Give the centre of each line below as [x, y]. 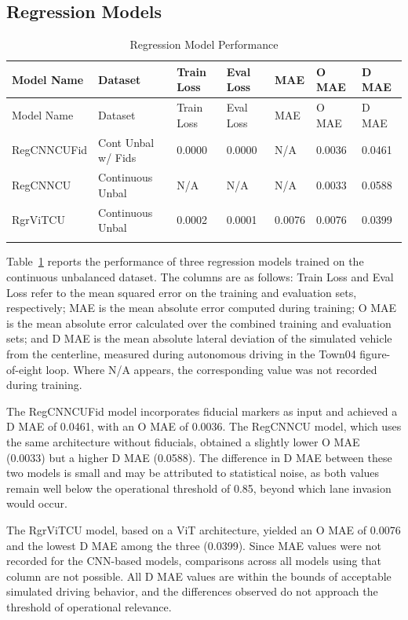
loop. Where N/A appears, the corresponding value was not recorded [211, 369]
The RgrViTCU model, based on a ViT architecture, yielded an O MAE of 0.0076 [204, 529]
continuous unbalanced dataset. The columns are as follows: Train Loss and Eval [200, 277]
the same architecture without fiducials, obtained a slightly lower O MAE [183, 442]
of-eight [24, 369]
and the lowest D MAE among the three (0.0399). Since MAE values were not [194, 545]
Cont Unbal [126, 142]
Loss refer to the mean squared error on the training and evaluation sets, [182, 292]
